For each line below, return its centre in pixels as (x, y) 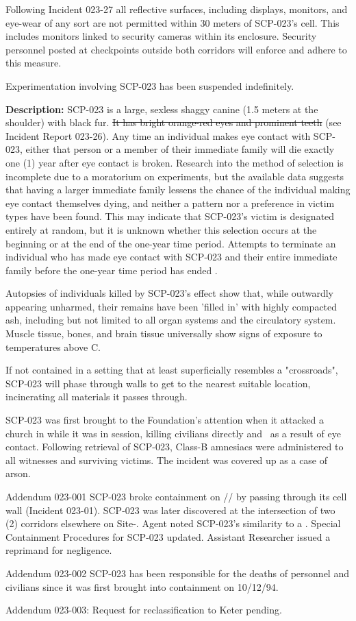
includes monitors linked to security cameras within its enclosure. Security (161, 36)
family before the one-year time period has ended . (112, 270)
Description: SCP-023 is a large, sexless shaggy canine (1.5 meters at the (162, 109)
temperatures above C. (53, 346)
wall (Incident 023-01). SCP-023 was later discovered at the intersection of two (170, 510)
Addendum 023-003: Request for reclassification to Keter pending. (144, 610)
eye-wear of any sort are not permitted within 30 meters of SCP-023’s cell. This (173, 22)
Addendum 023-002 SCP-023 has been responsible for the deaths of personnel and (177, 573)
